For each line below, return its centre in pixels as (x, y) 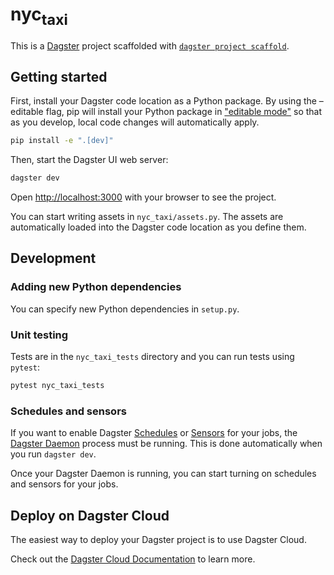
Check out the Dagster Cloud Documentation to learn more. (133, 559)
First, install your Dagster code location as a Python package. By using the (163, 101)
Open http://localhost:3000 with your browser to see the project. (143, 197)
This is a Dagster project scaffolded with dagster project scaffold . (150, 45)
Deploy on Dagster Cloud (90, 515)
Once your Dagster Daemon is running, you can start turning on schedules (163, 474)
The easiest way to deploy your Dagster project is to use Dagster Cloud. (158, 540)
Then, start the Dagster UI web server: (89, 160)
